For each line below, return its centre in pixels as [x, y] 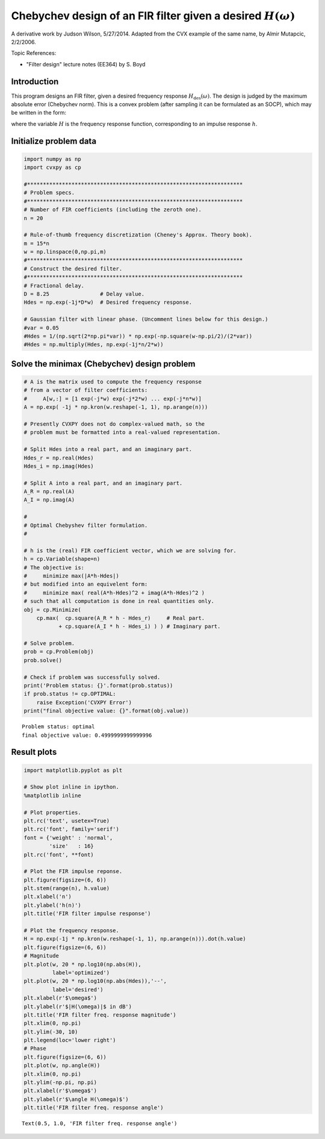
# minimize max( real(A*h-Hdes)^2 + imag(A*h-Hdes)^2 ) [114, 593]
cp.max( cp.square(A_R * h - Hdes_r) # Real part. [121, 618]
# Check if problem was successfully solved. [92, 677]
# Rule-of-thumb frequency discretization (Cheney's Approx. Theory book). [138, 235]
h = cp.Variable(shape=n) [62, 559]
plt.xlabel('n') [48, 897]
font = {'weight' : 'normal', [68, 838]
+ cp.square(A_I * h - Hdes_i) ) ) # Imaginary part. [140, 626]
